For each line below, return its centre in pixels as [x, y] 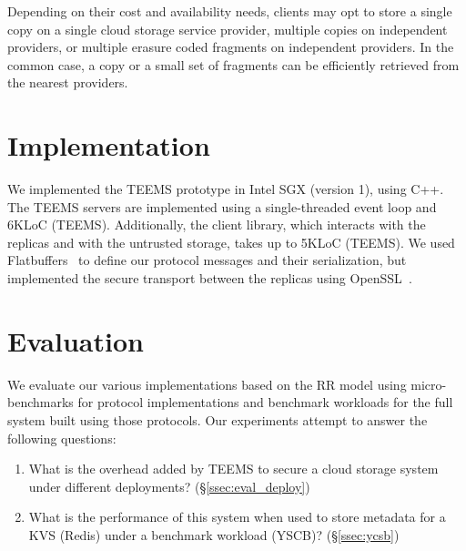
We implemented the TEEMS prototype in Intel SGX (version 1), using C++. [226, 189]
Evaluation [76, 340]
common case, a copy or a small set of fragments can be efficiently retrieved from [233, 64]
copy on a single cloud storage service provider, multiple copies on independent [228, 29]
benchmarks [41, 402]
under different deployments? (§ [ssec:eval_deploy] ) [169, 486]
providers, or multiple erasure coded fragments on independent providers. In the [231, 47]
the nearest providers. [68, 82]
